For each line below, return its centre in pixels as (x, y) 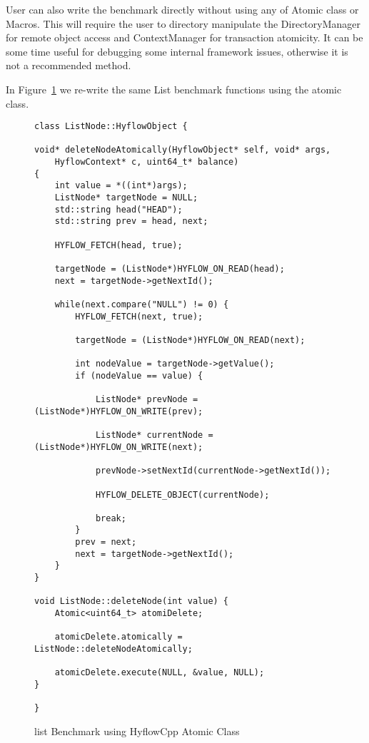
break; (111, 518)
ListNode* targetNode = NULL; (126, 198)
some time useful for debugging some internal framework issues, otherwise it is (177, 51)
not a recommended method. (69, 65)
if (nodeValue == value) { (139, 375)
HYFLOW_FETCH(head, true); (118, 245)
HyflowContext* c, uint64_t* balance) (147, 162)
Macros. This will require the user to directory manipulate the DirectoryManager (183, 23)
